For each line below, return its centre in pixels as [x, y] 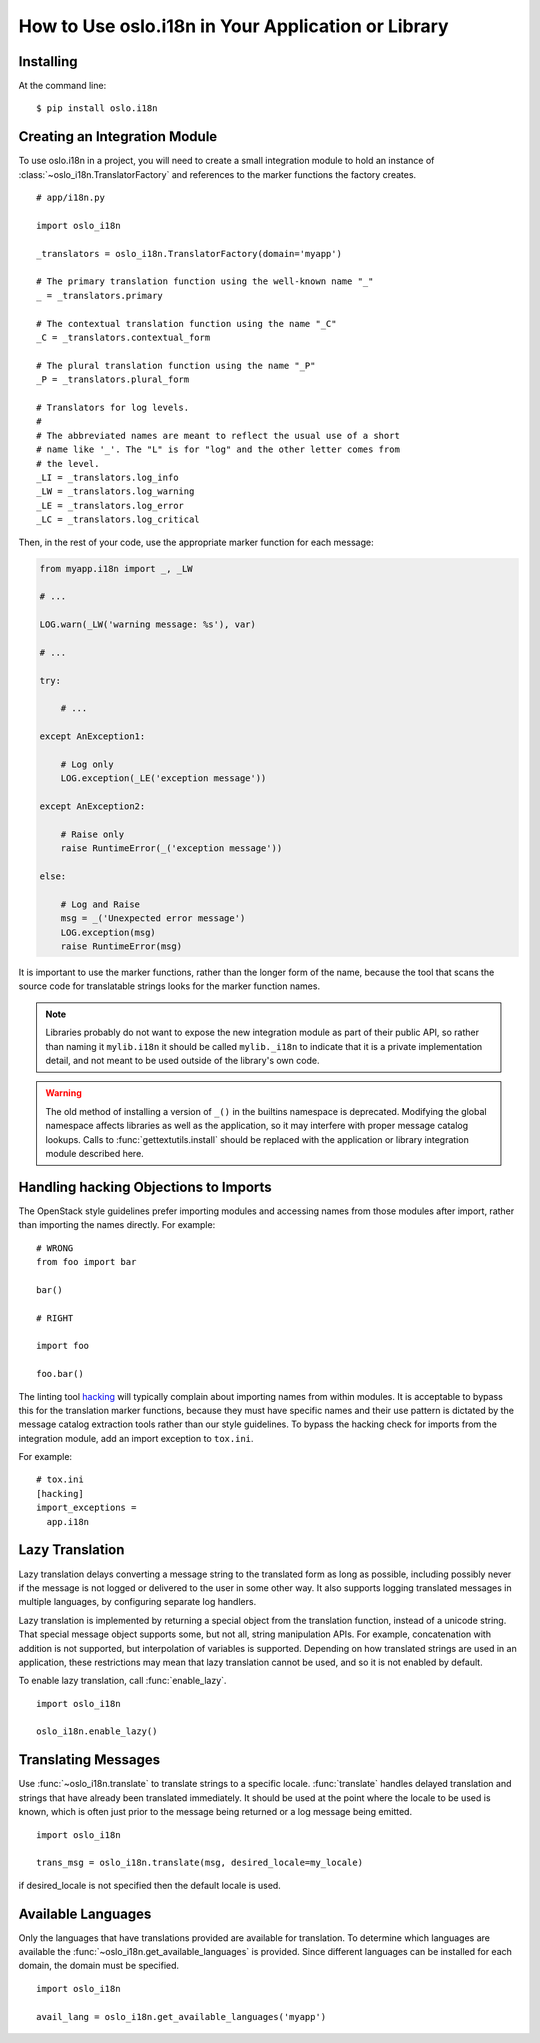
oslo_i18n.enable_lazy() [97, 1731]
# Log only [87, 764]
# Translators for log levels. [113, 407]
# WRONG [55, 1248]
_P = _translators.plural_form [113, 379]
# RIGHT [55, 1318]
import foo [63, 1346]
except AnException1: [92, 736]
